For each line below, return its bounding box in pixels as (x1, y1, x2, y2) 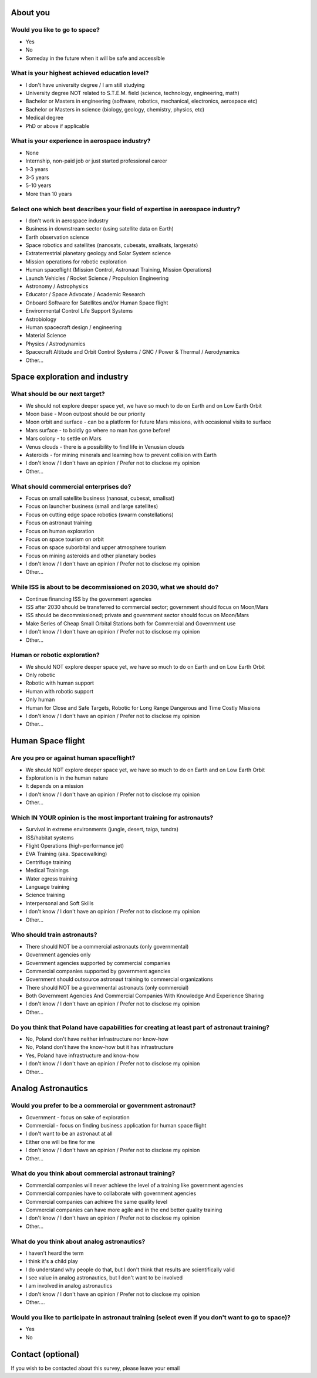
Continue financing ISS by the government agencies (25, 595, 152, 602)
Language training (25, 883, 70, 891)
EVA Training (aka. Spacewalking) (25, 851, 107, 858)
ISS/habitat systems (25, 834, 74, 841)
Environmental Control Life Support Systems (25, 307, 133, 314)
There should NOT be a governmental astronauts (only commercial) (25, 984, 189, 991)
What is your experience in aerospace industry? (11, 137, 151, 145)
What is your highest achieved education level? (11, 69, 149, 77)
